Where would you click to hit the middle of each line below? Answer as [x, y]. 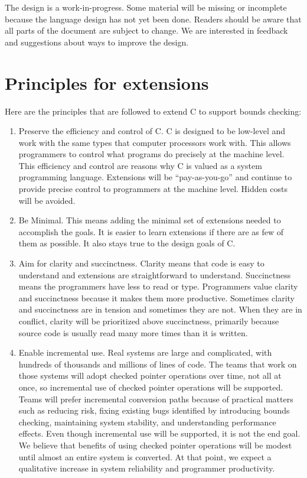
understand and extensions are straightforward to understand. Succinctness [155, 274]
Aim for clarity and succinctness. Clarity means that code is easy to [141, 263]
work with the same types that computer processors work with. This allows [155, 142]
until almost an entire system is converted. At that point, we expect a [145, 456]
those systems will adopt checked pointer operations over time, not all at [150, 375]
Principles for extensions [107, 82]
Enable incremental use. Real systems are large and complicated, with [145, 352]
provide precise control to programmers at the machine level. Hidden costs [153, 189]
